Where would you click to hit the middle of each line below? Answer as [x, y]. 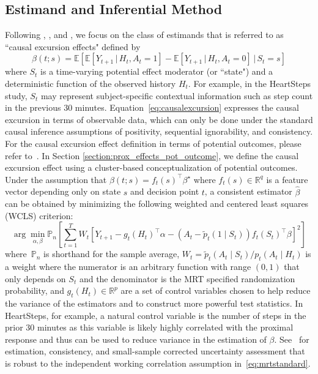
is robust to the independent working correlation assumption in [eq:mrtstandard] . [158, 363]
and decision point [165, 191]
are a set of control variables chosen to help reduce [216, 290]
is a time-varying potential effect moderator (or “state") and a [157, 71]
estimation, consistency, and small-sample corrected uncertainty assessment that [155, 351]
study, [16, 95]
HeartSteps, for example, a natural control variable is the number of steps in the [156, 315]
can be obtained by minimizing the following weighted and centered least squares [157, 204]
